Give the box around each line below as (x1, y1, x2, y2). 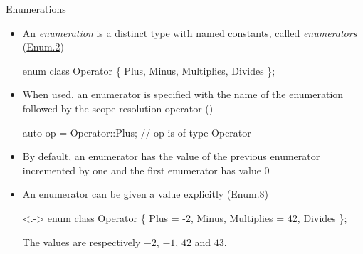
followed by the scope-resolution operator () (22, 100, 214, 115)
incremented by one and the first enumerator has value (22, 162, 261, 177)
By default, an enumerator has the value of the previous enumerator (22, 149, 320, 164)
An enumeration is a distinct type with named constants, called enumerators (22, 25, 357, 40)
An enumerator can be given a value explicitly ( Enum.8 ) (22, 186, 269, 201)
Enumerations (6, 1, 66, 16)
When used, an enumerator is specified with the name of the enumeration (22, 87, 344, 102)
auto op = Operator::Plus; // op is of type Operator (22, 125, 251, 139)
